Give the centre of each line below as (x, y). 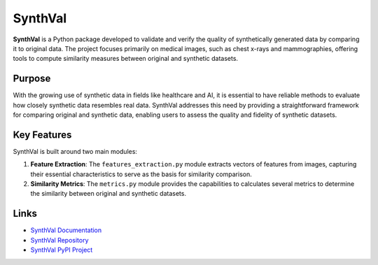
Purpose (32, 79)
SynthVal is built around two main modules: (75, 151)
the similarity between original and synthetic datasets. (108, 194)
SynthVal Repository (59, 240)
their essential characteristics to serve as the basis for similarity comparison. (141, 174)
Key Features (42, 135)
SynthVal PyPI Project (62, 250)
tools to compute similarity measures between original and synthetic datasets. (125, 59)
